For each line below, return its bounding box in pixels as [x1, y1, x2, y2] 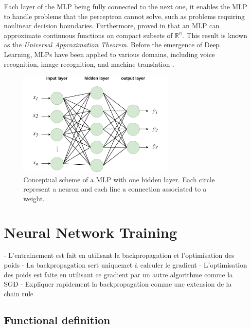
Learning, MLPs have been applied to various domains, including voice [4, 49, 215, 59]
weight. [23, 193, 45, 203]
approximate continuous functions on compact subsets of [4, 30, 173, 40]
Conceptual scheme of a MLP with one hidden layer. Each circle [23, 174, 215, 184]
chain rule [4, 288, 34, 298]
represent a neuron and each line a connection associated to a [23, 184, 207, 194]
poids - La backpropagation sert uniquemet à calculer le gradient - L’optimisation [4, 260, 247, 270]
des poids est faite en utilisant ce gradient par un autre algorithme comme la [4, 269, 233, 279]
